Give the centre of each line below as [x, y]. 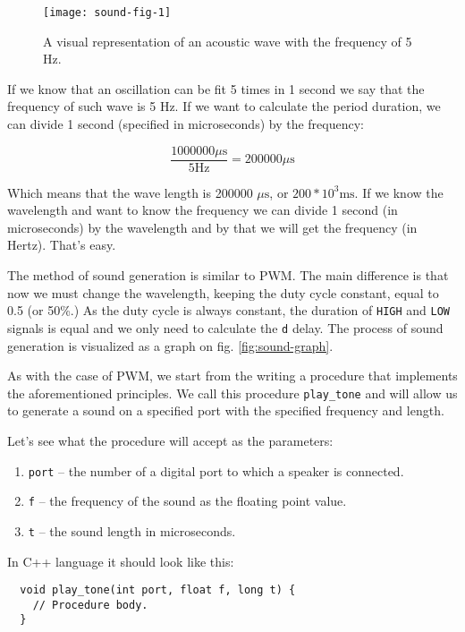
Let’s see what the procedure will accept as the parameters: [170, 440]
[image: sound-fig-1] [107, 13]
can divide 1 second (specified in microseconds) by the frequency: [186, 124]
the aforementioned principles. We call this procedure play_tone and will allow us [232, 393]
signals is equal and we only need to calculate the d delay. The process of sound [225, 327]
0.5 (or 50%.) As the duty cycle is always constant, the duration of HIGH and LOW [229, 310]
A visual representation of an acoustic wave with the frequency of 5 [228, 41]
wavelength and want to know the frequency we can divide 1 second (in [203, 210]
